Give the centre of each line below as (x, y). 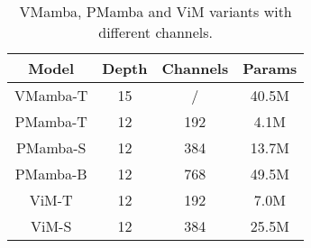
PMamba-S (51, 147)
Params (270, 68)
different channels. (156, 32)
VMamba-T (51, 95)
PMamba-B (51, 174)
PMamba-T (51, 121)
